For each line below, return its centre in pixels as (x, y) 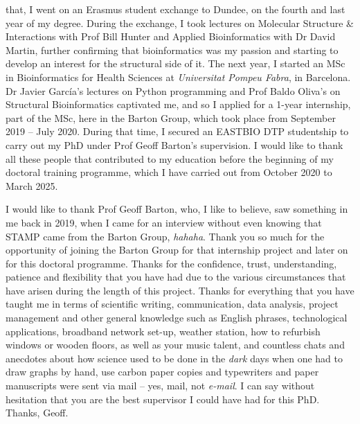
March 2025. (32, 185)
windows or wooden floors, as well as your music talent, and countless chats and (175, 345)
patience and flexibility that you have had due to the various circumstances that (176, 277)
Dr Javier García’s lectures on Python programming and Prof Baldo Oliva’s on (173, 90)
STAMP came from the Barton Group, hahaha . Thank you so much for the (165, 236)
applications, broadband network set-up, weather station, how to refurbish (163, 331)
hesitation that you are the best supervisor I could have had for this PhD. (163, 399)
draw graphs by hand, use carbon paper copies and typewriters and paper (162, 372)
